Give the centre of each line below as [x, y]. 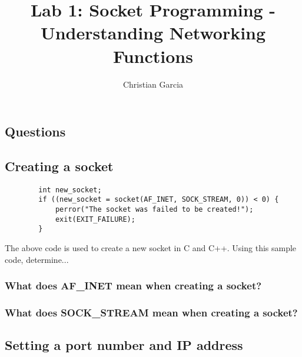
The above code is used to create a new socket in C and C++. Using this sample [151, 247]
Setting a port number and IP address [124, 345]
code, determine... [37, 259]
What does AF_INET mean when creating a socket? [133, 286]
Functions [153, 56]
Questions [35, 131]
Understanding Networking [153, 33]
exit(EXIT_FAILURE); [95, 219]
